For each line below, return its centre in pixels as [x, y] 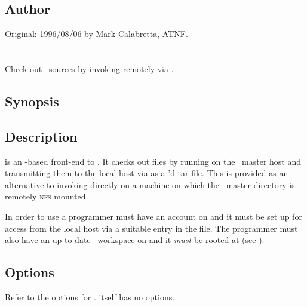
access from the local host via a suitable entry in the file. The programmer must [151, 228]
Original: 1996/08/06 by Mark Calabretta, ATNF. [96, 34]
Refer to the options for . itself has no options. [90, 297]
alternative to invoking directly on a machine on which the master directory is [150, 184]
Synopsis [32, 101]
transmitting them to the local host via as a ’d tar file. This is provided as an [147, 173]
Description [41, 136]
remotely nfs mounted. [47, 196]
